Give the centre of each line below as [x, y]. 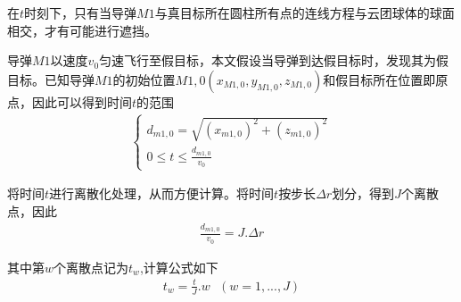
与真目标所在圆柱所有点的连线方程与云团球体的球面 [305, 13]
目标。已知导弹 [51, 79]
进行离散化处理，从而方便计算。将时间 [162, 193]
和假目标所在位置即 [379, 79]
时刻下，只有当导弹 [81, 13]
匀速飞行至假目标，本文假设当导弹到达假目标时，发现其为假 [274, 60]
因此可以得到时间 [82, 101]
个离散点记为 [91, 267]
